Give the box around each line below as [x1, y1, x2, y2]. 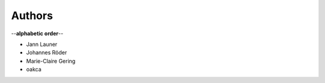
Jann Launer [26, 41, 58, 48]
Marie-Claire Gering [26, 57, 76, 64]
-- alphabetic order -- [11, 30, 63, 37]
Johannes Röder [26, 49, 67, 56]
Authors [11, 9, 54, 22]
